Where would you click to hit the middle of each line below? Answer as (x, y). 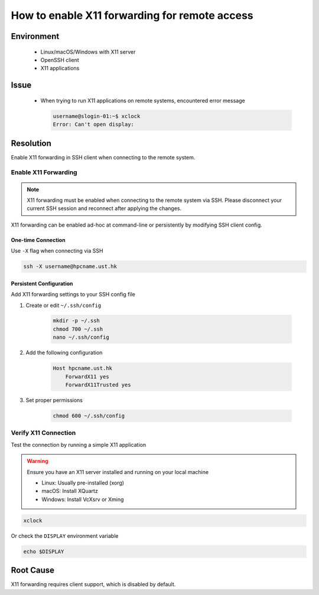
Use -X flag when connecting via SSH (57, 251)
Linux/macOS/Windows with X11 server (88, 52)
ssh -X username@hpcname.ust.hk (70, 267)
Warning (38, 461)
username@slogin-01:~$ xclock (97, 116)
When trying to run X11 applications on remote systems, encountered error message (143, 100)
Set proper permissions (54, 400)
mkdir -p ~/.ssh (77, 321)
